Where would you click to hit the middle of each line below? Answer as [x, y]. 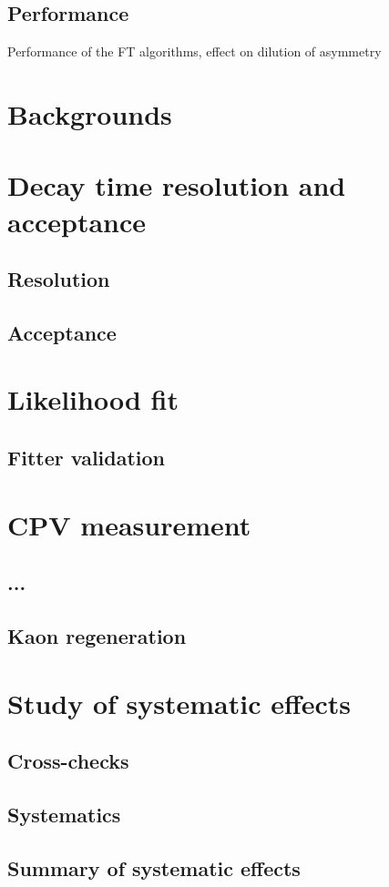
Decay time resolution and [177, 185]
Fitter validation [87, 458]
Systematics [64, 814]
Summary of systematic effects [154, 867]
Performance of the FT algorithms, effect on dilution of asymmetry [194, 51]
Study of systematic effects [179, 703]
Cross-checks [68, 761]
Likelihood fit [93, 399]
